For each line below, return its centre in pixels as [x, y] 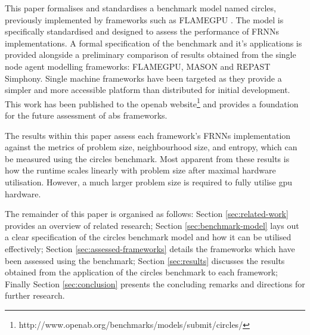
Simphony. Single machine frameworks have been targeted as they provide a [143, 78]
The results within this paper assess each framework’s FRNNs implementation [148, 135]
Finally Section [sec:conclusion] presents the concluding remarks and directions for [155, 283]
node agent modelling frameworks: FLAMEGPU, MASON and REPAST [138, 66]
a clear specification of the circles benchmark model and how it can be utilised [148, 237]
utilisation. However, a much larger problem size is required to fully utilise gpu [149, 182]
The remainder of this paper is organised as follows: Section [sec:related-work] [147, 214]
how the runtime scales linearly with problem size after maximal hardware [140, 170]
